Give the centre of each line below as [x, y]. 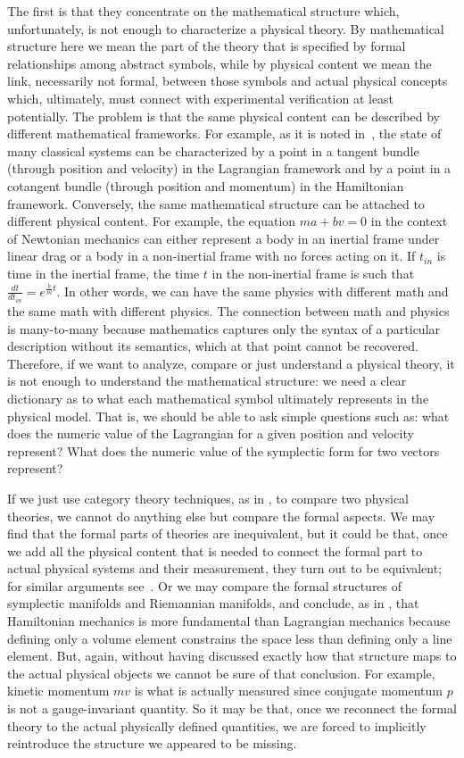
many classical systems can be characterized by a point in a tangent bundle [213, 150]
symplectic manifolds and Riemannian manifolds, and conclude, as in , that [213, 603]
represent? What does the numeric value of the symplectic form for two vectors [224, 450]
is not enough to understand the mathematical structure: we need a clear [207, 381]
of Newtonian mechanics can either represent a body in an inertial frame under [224, 238]
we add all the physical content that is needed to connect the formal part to [215, 550]
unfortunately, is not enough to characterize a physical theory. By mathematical [226, 28]
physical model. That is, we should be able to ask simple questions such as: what [228, 416]
